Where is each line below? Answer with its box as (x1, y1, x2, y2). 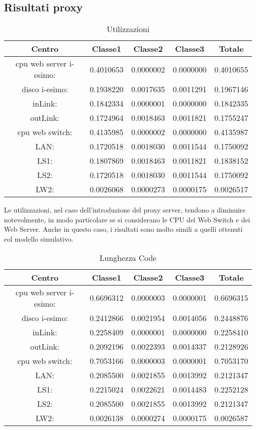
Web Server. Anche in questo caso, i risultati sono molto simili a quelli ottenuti (4, 224, 243, 234)
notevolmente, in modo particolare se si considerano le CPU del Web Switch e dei (4, 214, 250, 224)
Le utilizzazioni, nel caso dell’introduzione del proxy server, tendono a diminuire (4, 205, 246, 215)
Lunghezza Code (99, 251, 157, 263)
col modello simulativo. (4, 233, 73, 244)
